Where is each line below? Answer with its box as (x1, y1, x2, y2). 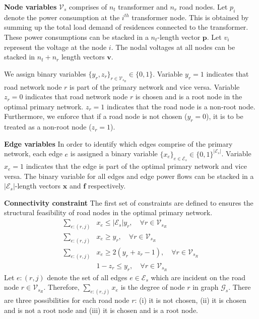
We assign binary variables (4, 68, 86, 79)
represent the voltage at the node (4, 41, 107, 52)
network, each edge (4, 148, 62, 159)
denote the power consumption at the (4, 12, 120, 22)
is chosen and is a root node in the (135, 91, 242, 102)
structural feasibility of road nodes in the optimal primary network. (4, 207, 213, 218)
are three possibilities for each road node (4, 295, 129, 305)
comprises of (69, 2, 107, 12)
